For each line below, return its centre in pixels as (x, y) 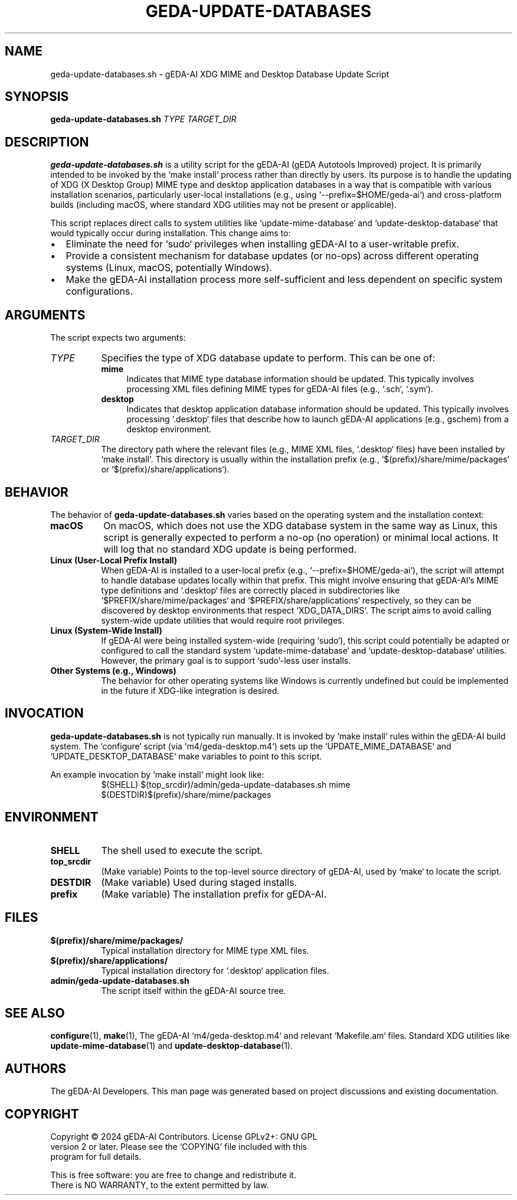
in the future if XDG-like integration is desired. (190, 690)
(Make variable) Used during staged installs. (199, 882)
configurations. (99, 291)
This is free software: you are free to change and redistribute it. (173, 1175)
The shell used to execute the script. (182, 850)
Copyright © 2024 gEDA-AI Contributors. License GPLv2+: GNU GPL (184, 1137)
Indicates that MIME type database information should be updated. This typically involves (300, 379)
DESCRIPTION (47, 142)
